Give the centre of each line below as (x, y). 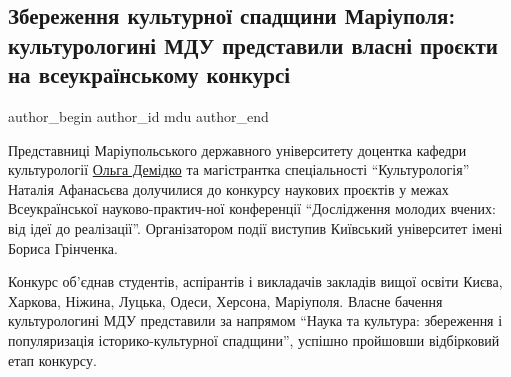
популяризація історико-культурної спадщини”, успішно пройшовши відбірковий (254, 339)
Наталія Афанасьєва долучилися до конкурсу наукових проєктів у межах (228, 188)
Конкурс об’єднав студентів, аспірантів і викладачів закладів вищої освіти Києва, (255, 281)
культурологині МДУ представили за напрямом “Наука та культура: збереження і (255, 320)
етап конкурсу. (52, 359)
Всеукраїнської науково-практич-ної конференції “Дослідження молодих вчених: (252, 208)
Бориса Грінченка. (63, 247)
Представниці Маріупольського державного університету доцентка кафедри (237, 149)
